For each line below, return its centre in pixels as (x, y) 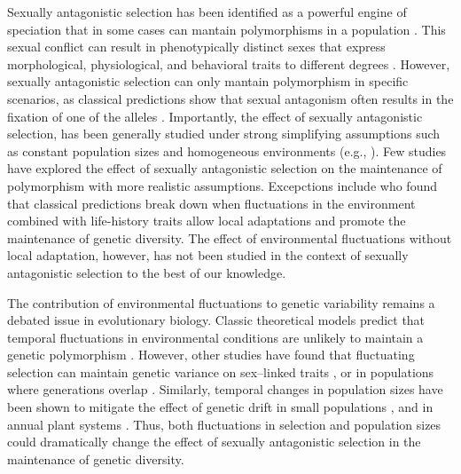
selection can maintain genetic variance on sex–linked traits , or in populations (221, 371)
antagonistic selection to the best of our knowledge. (147, 272)
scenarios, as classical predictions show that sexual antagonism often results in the (230, 98)
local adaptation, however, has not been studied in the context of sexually (208, 255)
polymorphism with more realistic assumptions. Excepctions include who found (222, 185)
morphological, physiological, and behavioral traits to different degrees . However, (229, 63)
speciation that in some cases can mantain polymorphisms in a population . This (227, 29)
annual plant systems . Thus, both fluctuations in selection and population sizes (224, 424)
